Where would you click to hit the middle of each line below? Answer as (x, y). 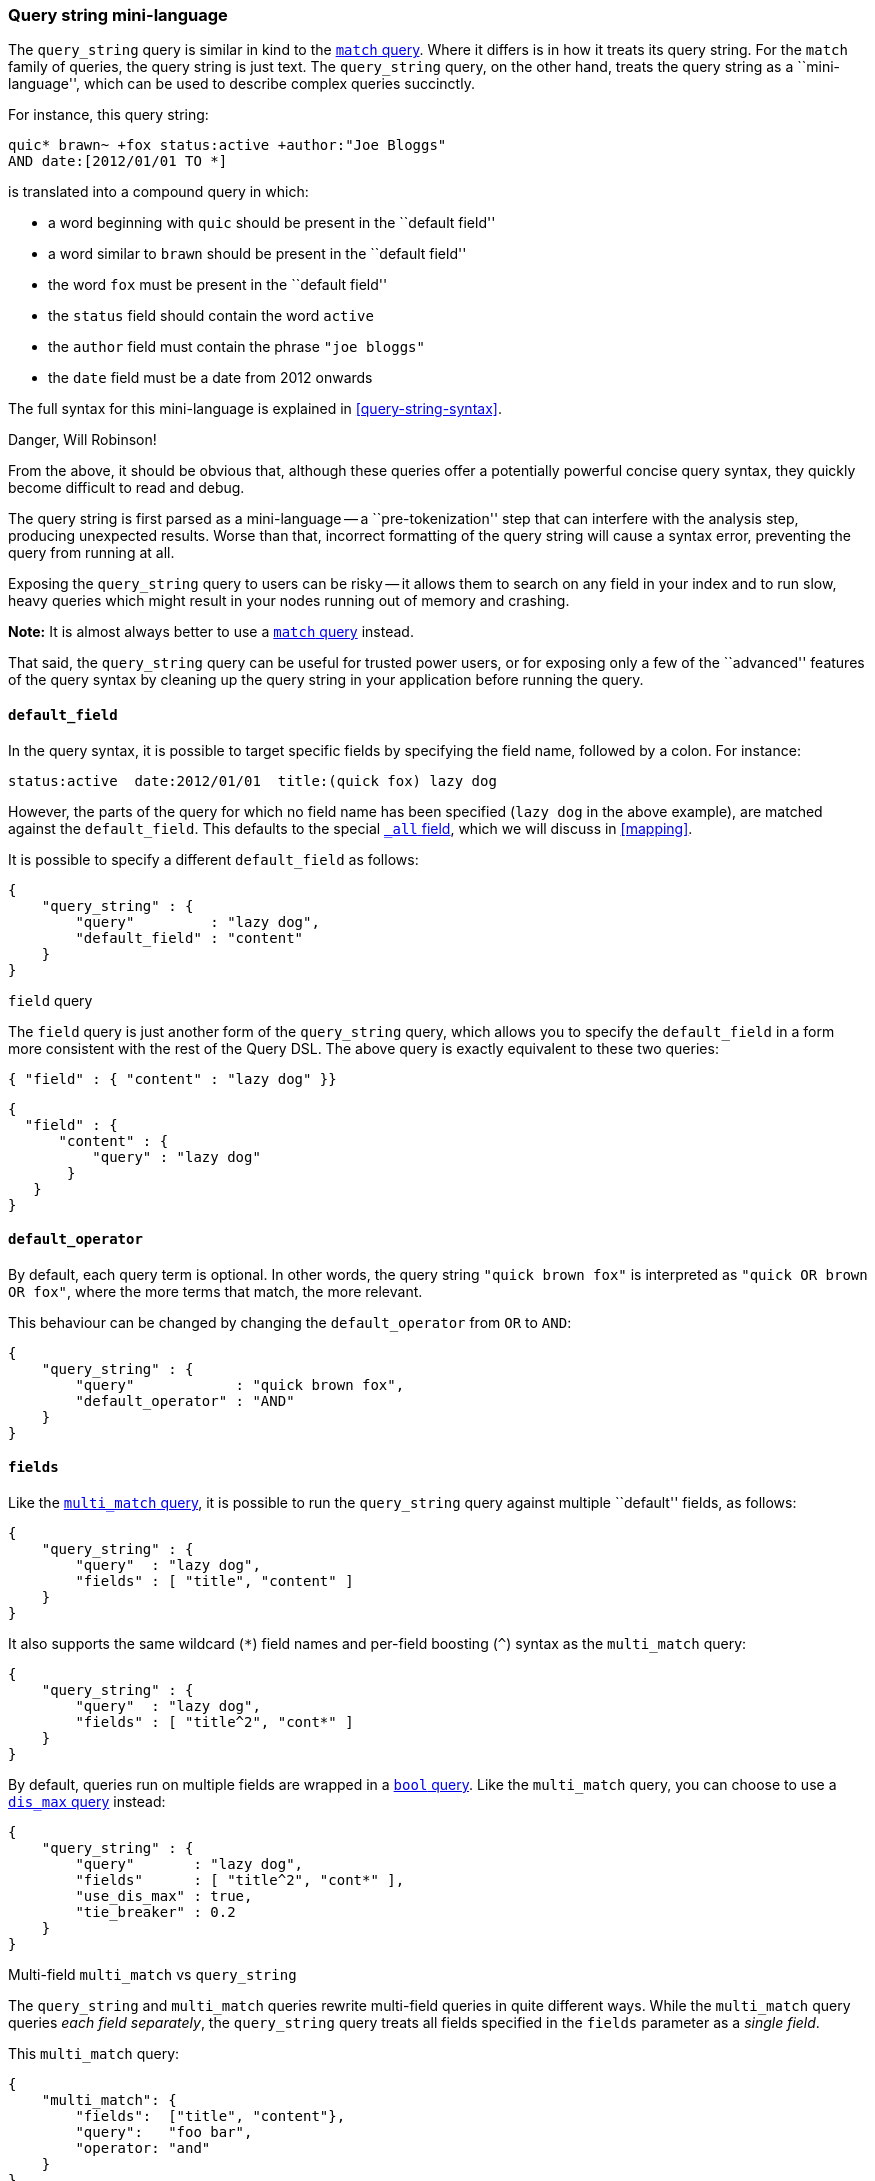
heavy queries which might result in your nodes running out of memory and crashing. (289, 601)
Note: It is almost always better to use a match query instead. (211, 632)
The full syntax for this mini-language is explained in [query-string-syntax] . (255, 409)
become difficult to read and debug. (126, 488)
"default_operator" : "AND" (185, 1400)
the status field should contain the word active (211, 316)
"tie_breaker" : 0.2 (155, 1912)
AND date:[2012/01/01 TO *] (118, 161)
